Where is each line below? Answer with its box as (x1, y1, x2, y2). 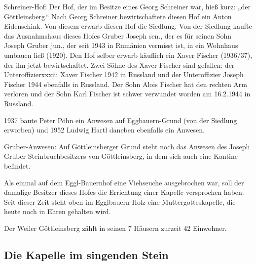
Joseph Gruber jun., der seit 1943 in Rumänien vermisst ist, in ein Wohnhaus (4, 40, 238, 50)
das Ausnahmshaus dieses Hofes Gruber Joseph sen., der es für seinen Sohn (4, 30, 231, 41)
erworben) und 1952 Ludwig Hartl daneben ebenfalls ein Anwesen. (4, 125, 205, 135)
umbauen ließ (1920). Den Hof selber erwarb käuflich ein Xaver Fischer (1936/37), (4, 49, 253, 60)
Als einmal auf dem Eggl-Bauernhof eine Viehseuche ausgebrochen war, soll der (4, 177, 244, 187)
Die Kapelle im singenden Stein (4, 247, 169, 262)
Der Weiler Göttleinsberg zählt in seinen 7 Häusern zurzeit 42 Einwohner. (4, 222, 227, 233)
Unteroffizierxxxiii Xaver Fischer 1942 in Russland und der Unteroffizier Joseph (4, 69, 244, 80)
